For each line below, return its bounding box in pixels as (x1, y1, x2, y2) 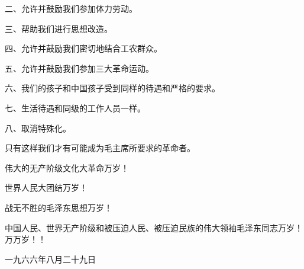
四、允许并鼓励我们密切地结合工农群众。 (5, 42, 162, 55)
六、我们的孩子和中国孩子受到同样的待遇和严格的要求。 (5, 82, 220, 94)
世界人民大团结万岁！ (5, 181, 88, 194)
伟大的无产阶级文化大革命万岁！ (5, 161, 129, 174)
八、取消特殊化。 (5, 121, 71, 134)
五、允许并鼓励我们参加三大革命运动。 (5, 62, 154, 74)
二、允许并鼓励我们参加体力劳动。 (5, 2, 137, 14)
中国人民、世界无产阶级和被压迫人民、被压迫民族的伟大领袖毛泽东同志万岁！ (5, 221, 303, 233)
